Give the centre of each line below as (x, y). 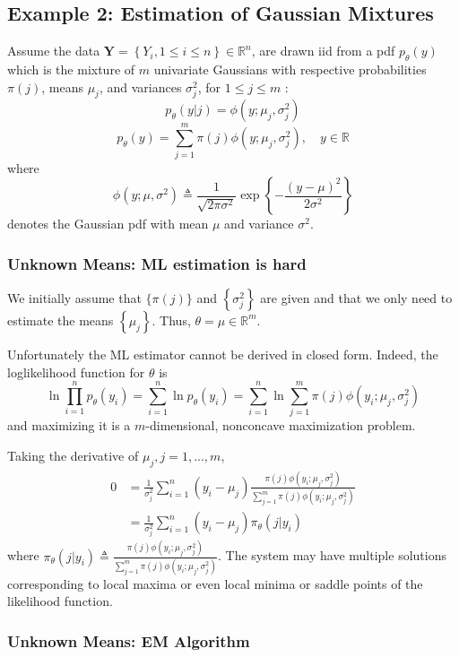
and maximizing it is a (69, 425)
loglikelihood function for (76, 372)
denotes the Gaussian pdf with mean (108, 224)
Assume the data (54, 51)
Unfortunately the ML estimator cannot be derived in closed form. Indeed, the (223, 354)
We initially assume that (74, 297)
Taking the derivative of (73, 455)
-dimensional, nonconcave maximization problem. (281, 425)
